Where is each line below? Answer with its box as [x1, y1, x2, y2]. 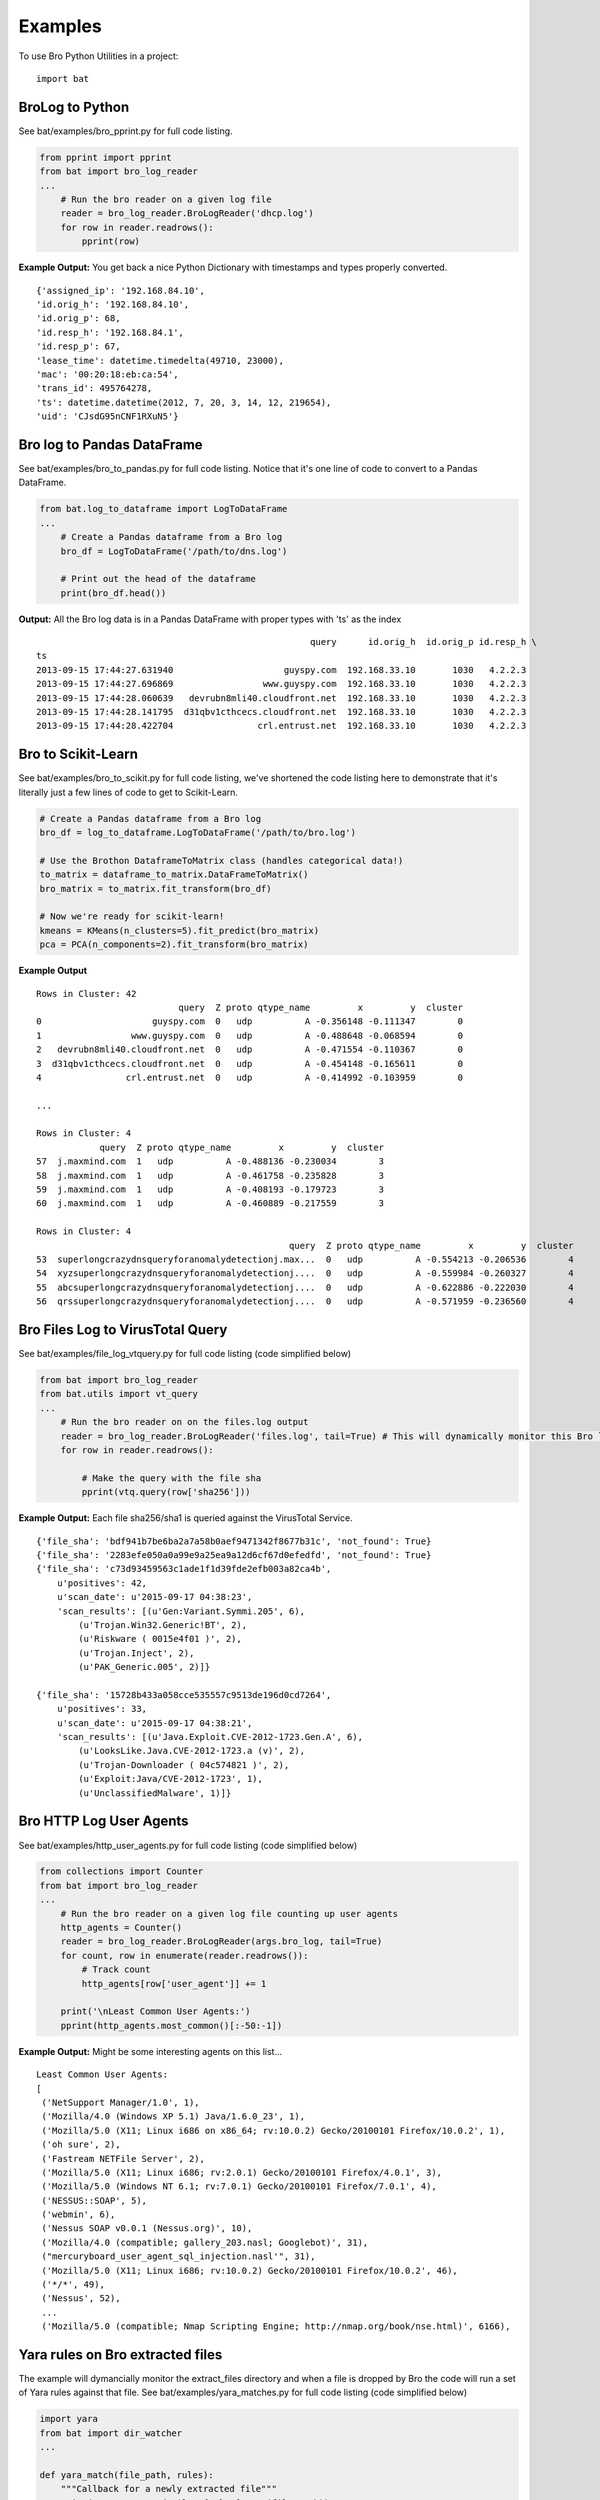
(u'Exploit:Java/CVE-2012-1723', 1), [78, 1773, 264, 1785]
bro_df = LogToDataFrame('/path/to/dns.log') [60, 545, 288, 557]
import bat [36, 73, 90, 84]
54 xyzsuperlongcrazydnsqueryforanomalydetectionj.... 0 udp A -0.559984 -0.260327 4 [36, 1268, 574, 1279]
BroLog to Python [18, 98, 130, 115]
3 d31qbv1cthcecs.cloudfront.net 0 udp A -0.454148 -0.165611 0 [36, 1058, 464, 1069]
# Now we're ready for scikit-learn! [39, 911, 225, 922]
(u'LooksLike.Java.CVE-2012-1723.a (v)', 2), [78, 1745, 305, 1757]
